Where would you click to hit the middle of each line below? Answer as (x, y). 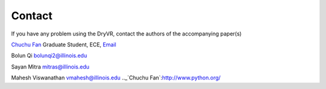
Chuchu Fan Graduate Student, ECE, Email (64, 44)
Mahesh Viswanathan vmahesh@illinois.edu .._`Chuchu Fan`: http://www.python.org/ (116, 78)
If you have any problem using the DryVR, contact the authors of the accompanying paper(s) (126, 34)
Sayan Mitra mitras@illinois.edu (50, 67)
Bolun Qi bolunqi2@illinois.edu (49, 56)
